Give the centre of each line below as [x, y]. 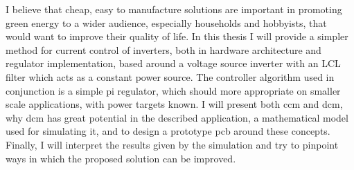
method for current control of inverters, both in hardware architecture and [163, 49]
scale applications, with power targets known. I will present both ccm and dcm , [174, 104]
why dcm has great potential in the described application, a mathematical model [177, 117]
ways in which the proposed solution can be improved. [121, 158]
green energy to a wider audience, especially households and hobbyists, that [166, 22]
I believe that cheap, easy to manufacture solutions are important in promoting [174, 9]
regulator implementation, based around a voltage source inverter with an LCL [173, 63]
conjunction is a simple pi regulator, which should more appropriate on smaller [173, 90]
